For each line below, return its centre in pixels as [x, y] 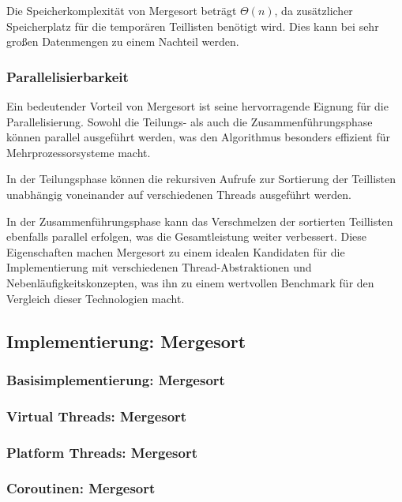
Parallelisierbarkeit [68, 76]
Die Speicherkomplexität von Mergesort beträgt [122, 10]
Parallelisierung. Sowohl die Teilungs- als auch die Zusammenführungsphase [190, 121]
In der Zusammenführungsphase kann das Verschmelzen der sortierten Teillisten [200, 221]
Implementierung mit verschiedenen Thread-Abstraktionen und [159, 267]
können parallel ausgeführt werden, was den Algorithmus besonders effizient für [198, 137]
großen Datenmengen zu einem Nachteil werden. [123, 41]
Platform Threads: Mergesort [102, 452]
